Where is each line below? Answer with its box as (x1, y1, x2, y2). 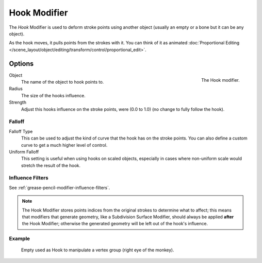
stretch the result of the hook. (21, 162, 81, 168)
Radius (9, 86, 23, 92)
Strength (9, 100, 27, 105)
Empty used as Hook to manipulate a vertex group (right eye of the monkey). (21, 247, 174, 253)
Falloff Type (9, 128, 33, 134)
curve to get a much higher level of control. (21, 142, 108, 148)
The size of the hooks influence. (21, 92, 86, 98)
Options (9, 59, 34, 68)
